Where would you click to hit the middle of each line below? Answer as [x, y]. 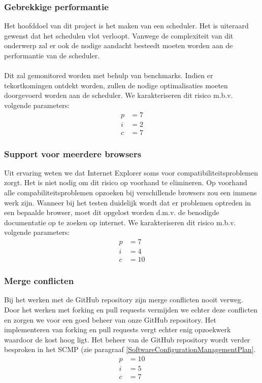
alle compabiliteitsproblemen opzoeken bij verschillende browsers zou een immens [130, 193]
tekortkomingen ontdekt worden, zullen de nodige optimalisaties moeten [116, 85]
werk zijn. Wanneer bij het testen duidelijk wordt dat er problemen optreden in [128, 202]
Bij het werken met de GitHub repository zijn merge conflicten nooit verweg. [124, 300]
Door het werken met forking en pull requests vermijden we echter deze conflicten [131, 309]
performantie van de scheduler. [52, 55]
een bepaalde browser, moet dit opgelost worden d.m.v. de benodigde [112, 212]
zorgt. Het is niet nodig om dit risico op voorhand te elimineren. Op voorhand [126, 182]
